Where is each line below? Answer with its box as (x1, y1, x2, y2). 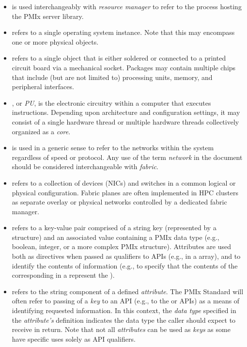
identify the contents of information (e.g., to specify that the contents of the (12, 260, 238, 270)
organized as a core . (12, 126, 71, 136)
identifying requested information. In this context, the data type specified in (12, 305, 236, 315)
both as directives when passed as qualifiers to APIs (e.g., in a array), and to (12, 251, 241, 261)
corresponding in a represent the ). (12, 270, 115, 280)
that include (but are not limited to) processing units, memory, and (12, 72, 213, 82)
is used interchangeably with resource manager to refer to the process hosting (12, 1, 242, 11)
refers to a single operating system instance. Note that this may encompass (12, 27, 235, 37)
